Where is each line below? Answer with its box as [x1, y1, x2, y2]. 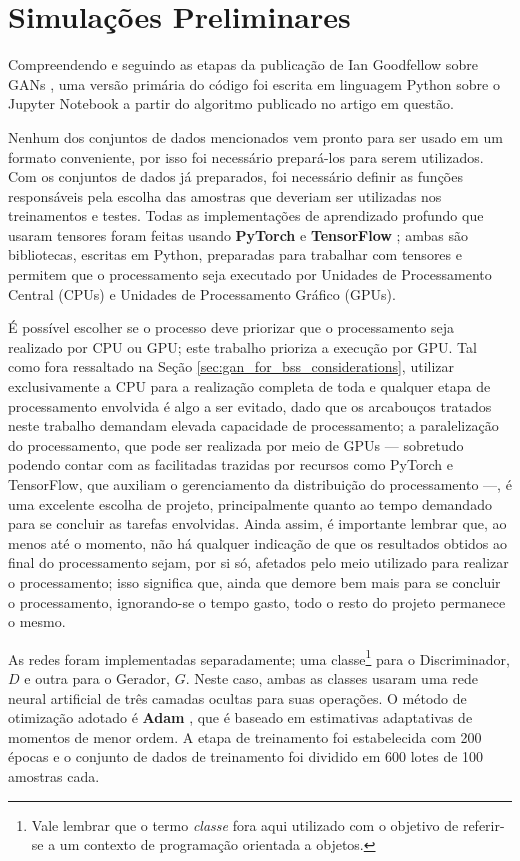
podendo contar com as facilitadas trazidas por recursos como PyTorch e [8, 454, 453, 475]
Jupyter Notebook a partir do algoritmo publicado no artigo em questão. [8, 93, 454, 114]
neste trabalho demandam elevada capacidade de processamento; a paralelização [8, 415, 499, 436]
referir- [462, 814, 505, 835]
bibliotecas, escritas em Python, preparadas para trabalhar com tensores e [8, 244, 462, 265]
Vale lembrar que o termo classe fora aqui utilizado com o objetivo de [31, 814, 459, 835]
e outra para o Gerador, [24, 668, 170, 688]
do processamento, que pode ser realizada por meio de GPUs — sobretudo [8, 434, 464, 455]
